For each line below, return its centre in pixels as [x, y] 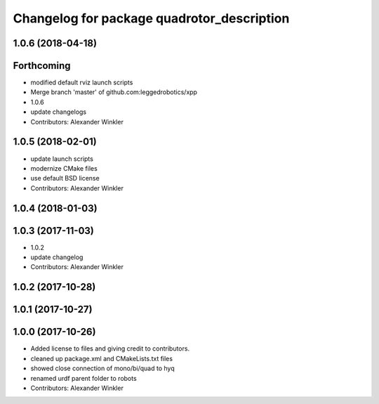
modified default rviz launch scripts [82, 83]
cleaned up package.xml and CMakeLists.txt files [102, 358]
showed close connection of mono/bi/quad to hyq [102, 368]
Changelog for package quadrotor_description [151, 18]
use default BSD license [65, 178]
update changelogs [59, 112]
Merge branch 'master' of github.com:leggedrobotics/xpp [114, 92]
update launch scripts [62, 159]
